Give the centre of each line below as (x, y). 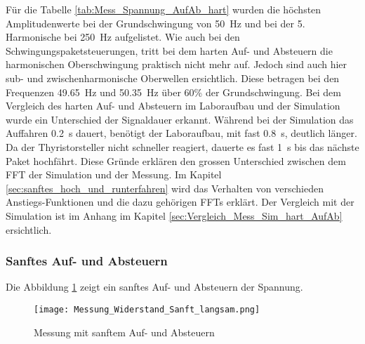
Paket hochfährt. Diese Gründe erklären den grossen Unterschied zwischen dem (176, 160)
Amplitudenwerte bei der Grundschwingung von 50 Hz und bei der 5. (155, 23)
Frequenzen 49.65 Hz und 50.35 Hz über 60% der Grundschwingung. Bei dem (173, 92)
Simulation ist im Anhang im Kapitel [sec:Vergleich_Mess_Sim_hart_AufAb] (174, 215)
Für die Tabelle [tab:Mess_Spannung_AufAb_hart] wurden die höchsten (164, 9)
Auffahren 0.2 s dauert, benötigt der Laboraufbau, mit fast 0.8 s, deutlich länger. (181, 133)
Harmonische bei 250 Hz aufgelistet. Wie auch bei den (123, 37)
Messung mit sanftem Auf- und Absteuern (124, 332)
